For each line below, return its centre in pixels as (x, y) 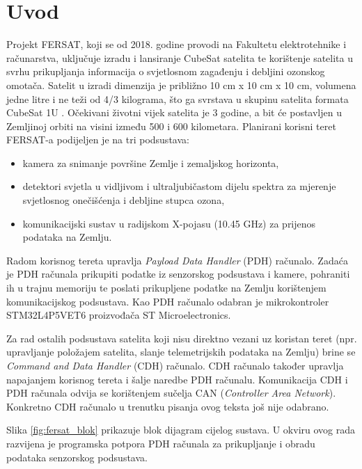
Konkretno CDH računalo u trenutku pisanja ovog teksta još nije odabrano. (168, 406)
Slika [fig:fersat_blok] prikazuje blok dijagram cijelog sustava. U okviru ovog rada (181, 430)
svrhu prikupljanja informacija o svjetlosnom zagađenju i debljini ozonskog (166, 71)
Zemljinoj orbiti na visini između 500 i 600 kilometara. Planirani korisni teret (171, 126)
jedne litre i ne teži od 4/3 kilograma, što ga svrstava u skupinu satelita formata (178, 98)
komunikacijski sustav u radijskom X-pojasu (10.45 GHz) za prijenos (169, 223)
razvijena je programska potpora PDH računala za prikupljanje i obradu (161, 443)
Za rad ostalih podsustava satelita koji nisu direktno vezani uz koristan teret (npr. (182, 338)
